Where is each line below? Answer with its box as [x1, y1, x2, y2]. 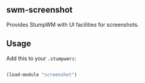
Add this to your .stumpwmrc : [6, 55, 77, 62]
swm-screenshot [6, 5, 73, 15]
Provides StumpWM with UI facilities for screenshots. [6, 21, 140, 28]
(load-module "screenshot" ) [6, 71, 78, 78]
